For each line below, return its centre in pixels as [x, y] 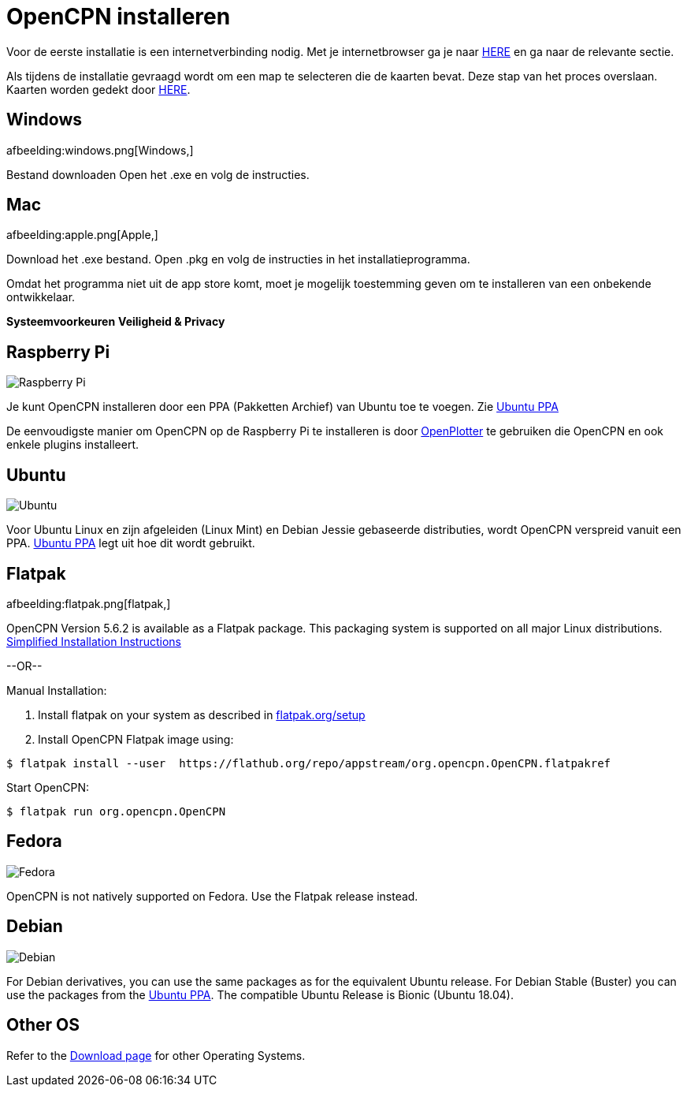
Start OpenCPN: [48, 787]
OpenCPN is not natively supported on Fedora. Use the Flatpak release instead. [212, 896]
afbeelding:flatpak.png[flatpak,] [89, 603]
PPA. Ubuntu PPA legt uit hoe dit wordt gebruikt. [131, 543]
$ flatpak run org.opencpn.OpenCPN [116, 811]
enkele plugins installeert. [73, 445]
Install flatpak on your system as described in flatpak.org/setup [202, 714]
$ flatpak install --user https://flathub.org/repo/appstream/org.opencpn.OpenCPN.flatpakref [309, 763]
